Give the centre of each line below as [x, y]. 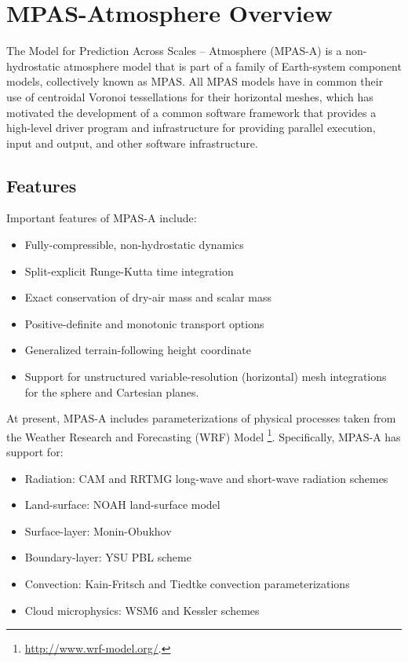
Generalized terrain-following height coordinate [138, 350]
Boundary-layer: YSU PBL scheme [108, 557]
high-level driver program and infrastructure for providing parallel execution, [191, 128]
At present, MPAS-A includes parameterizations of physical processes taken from [201, 418]
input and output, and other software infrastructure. [132, 143]
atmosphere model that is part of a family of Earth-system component [233, 66]
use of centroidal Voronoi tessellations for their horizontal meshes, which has [190, 96]
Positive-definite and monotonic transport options [144, 323]
